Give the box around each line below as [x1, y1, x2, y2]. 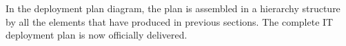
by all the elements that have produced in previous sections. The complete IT [6, 14, 334, 28]
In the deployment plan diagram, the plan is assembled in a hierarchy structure [6, 1, 340, 15]
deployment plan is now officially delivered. [6, 28, 187, 42]
